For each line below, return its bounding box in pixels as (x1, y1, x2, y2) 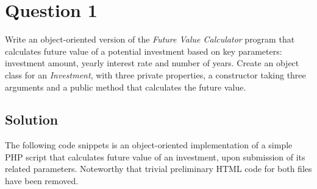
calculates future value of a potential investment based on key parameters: (5, 44, 282, 57)
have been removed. (5, 174, 79, 187)
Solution (5, 110, 59, 129)
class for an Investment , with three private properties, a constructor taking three (5, 68, 306, 81)
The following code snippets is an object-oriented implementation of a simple (5, 139, 293, 151)
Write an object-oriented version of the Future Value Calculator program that (5, 33, 295, 46)
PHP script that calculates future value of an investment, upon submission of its (5, 150, 305, 163)
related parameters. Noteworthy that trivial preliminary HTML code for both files (5, 162, 312, 175)
